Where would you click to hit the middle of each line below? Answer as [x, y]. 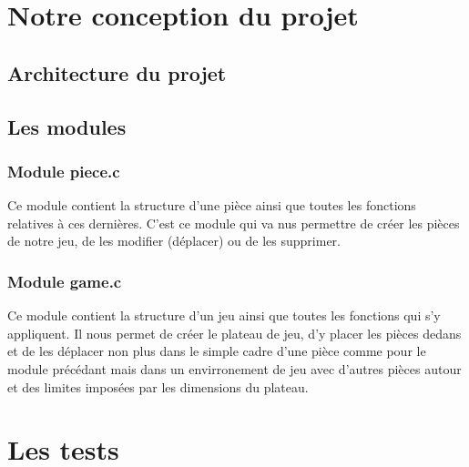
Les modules [67, 126]
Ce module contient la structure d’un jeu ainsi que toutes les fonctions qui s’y [224, 315]
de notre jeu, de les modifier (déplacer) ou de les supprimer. [174, 241]
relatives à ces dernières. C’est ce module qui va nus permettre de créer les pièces [234, 223]
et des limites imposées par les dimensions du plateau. [158, 386]
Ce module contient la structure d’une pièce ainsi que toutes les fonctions [212, 205]
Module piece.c [64, 171]
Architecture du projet [117, 72]
